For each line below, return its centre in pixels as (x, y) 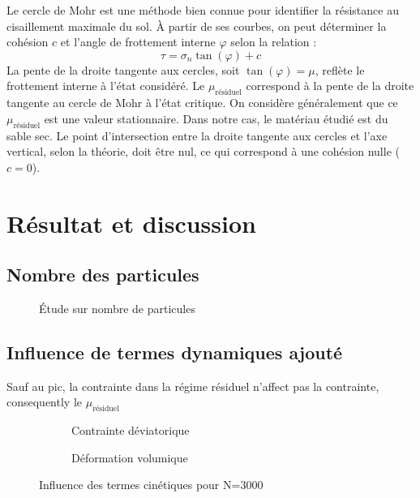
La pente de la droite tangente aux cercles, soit (123, 69)
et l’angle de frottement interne (138, 42)
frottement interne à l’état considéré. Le (106, 86)
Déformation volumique (130, 457)
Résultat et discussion (131, 223)
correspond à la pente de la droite (330, 86)
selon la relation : (274, 42)
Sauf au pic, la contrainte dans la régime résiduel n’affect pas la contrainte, (193, 386)
